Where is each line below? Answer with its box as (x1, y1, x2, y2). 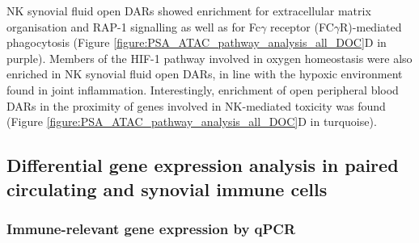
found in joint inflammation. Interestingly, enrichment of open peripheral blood (6, 81, 399, 98)
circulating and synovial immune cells (6, 176, 328, 201)
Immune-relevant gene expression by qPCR (6, 218, 296, 238)
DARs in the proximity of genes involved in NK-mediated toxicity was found (6, 97, 386, 114)
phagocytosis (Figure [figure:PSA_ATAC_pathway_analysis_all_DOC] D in (6, 34, 387, 51)
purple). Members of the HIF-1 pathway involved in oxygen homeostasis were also (6, 49, 413, 66)
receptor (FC (269, 18, 334, 35)
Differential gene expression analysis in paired (6, 153, 399, 178)
